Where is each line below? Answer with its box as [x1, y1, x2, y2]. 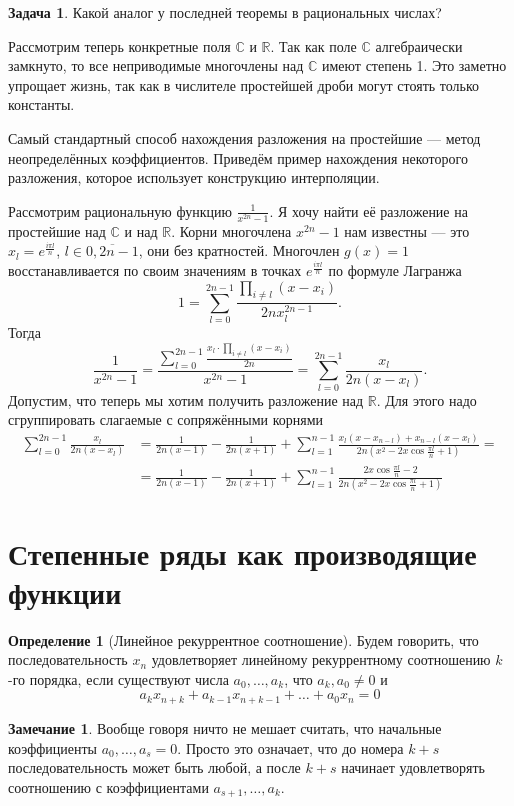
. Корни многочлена [171, 220, 292, 241]
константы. [8, 94, 75, 115]
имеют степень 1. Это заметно [322, 55, 507, 76]
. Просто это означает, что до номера [177, 737, 404, 758]
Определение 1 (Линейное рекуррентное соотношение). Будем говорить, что [8, 629, 479, 650]
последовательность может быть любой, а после [8, 757, 301, 778]
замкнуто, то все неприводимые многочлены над [8, 55, 304, 76]
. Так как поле [270, 35, 357, 56]
